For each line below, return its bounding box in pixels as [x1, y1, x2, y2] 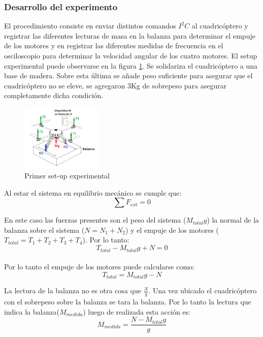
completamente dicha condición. [4, 90, 104, 101]
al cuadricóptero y [191, 20, 248, 31]
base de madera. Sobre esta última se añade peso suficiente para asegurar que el [4, 70, 253, 81]
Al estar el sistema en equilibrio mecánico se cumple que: [4, 187, 182, 198]
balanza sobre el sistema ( [4, 224, 85, 235]
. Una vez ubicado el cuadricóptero [148, 285, 257, 296]
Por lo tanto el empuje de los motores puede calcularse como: [4, 261, 194, 272]
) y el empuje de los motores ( [125, 224, 219, 235]
